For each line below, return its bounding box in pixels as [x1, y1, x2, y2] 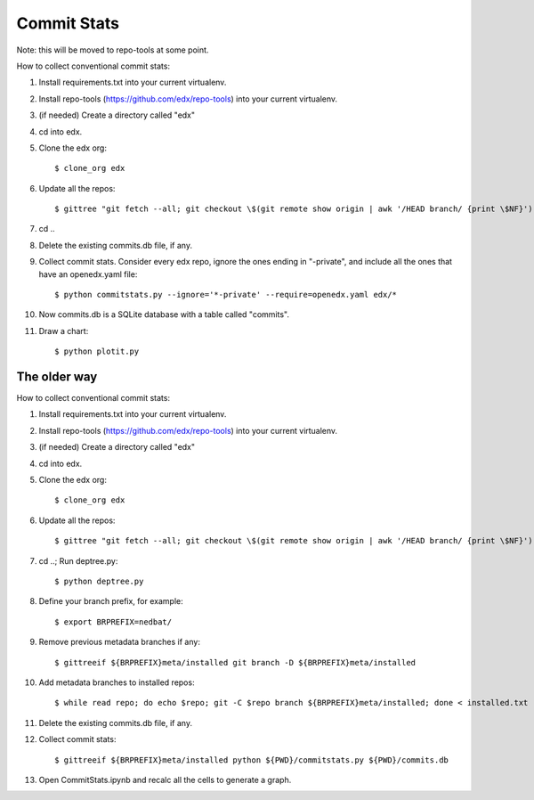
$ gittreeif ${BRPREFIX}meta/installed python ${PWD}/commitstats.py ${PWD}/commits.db [54, 755, 449, 765]
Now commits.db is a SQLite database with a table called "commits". [38, 309, 289, 320]
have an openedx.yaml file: [38, 268, 138, 280]
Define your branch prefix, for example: [38, 596, 183, 607]
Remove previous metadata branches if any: [38, 637, 200, 648]
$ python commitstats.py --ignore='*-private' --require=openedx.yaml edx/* [54, 290, 398, 300]
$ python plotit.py [54, 347, 140, 356]
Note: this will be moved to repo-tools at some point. [16, 45, 209, 55]
